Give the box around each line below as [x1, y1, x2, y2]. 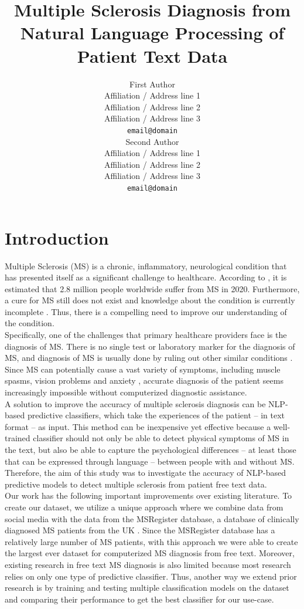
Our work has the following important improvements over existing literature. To [5, 489, 292, 502]
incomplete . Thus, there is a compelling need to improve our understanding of [5, 305, 287, 317]
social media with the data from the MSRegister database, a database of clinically [5, 512, 299, 525]
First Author [129, 77, 175, 90]
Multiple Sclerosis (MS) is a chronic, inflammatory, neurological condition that [5, 259, 287, 272]
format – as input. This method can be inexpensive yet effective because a [5, 420, 271, 432]
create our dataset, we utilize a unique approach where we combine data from [5, 500, 283, 513]
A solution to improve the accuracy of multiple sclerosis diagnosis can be [5, 397, 266, 410]
